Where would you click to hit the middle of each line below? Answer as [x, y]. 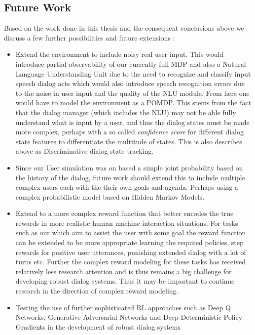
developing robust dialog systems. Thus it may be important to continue [125, 281]
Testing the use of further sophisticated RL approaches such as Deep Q [123, 307]
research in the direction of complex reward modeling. [97, 291]
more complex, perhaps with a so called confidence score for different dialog [129, 132]
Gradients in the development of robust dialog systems [98, 326]
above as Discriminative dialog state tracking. [85, 151]
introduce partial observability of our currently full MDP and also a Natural [131, 63]
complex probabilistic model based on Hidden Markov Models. [110, 196]
